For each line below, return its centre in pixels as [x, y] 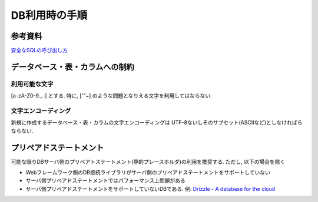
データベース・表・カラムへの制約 [73, 67]
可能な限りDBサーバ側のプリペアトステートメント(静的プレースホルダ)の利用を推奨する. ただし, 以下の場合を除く [148, 161]
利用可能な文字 [32, 84]
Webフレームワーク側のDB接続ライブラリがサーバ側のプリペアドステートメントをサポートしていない [148, 173]
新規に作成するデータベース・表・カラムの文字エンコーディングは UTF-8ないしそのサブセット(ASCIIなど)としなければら [157, 123]
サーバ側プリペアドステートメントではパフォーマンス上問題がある [105, 181]
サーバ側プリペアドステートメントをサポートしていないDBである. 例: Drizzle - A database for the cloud [150, 188]
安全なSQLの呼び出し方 [39, 51]
